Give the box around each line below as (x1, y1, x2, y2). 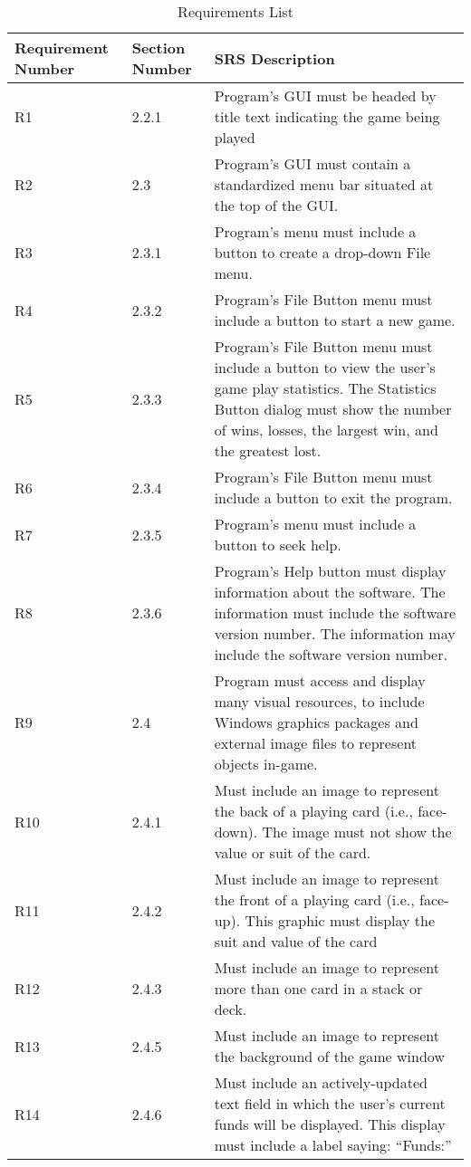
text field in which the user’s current (214, 1093, 446, 1114)
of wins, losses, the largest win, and (214, 419, 438, 440)
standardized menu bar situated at (214, 174, 434, 195)
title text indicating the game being (214, 106, 440, 127)
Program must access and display (214, 670, 426, 691)
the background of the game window (214, 1046, 445, 1067)
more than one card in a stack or (214, 978, 423, 999)
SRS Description (214, 47, 335, 69)
